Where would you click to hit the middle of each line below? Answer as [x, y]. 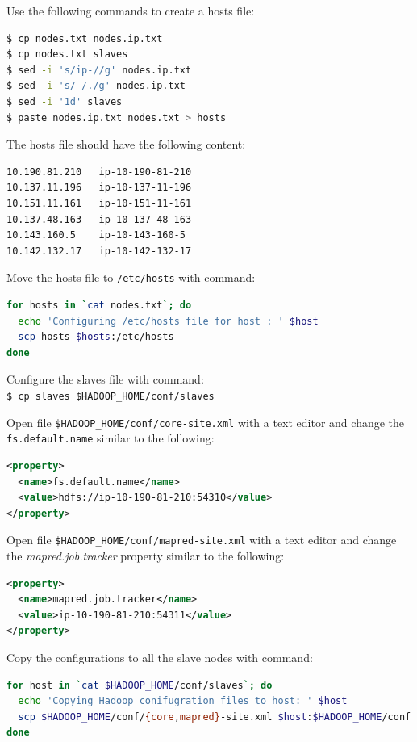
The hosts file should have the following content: [126, 144]
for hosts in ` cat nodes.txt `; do [99, 305]
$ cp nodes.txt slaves [67, 54]
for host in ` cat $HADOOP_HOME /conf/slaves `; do [140, 685]
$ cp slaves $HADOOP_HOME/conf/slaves [111, 396]
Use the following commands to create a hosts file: [131, 10]
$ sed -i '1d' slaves [65, 101]
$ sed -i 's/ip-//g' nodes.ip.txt [99, 70]
